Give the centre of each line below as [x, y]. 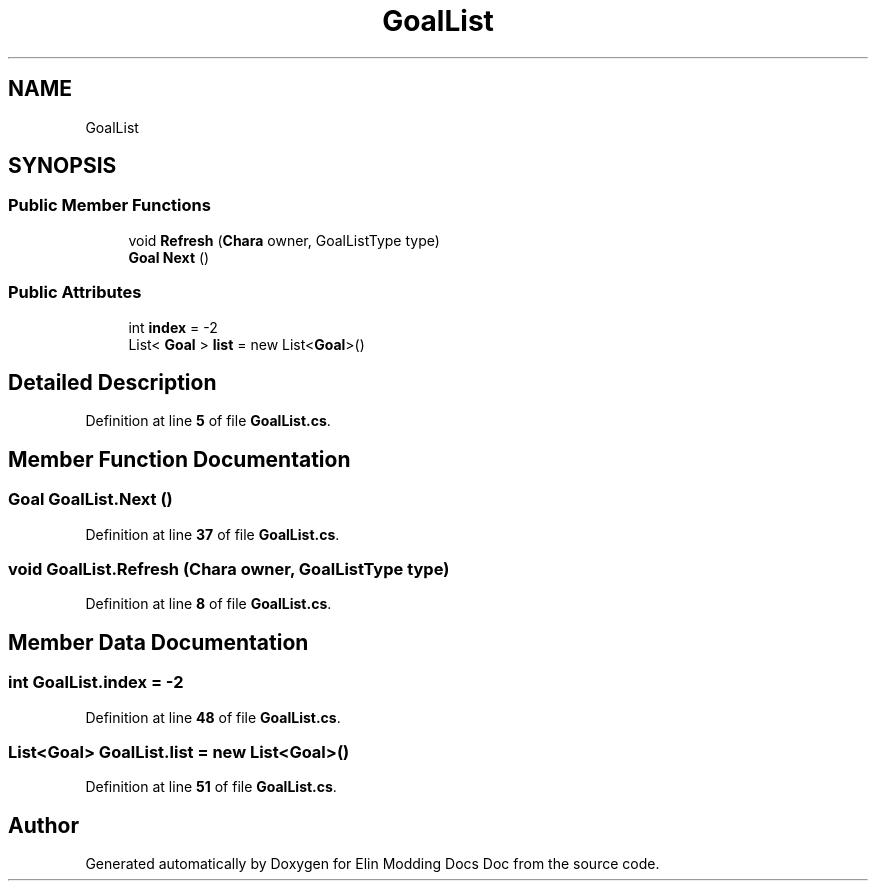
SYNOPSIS [62, 166]
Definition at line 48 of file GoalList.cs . [213, 717]
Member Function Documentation [179, 459]
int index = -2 [173, 327]
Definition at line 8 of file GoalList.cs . [208, 604]
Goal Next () [169, 257]
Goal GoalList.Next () [90, 499]
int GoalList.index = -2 [96, 682]
